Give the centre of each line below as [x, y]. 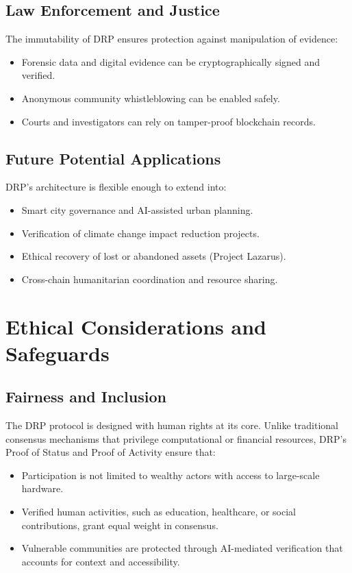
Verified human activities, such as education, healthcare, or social [159, 512]
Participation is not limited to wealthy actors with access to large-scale [171, 475]
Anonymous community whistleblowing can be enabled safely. [151, 98]
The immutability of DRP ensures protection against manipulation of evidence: [172, 39]
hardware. [42, 488]
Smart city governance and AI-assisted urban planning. [137, 209]
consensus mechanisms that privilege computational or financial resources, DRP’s [176, 438]
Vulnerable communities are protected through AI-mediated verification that [182, 548]
